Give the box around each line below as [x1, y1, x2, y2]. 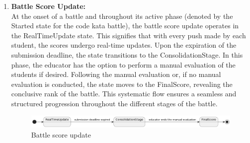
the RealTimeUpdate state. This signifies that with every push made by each [11, 30, 246, 40]
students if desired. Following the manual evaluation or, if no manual [11, 69, 221, 79]
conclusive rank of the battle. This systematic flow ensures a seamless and [11, 88, 237, 99]
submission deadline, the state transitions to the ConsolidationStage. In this [11, 49, 243, 60]
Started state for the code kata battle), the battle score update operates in [11, 20, 239, 31]
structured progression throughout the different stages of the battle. [11, 98, 218, 108]
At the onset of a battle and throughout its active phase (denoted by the [11, 10, 233, 21]
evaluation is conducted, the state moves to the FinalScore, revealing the [11, 78, 233, 89]
